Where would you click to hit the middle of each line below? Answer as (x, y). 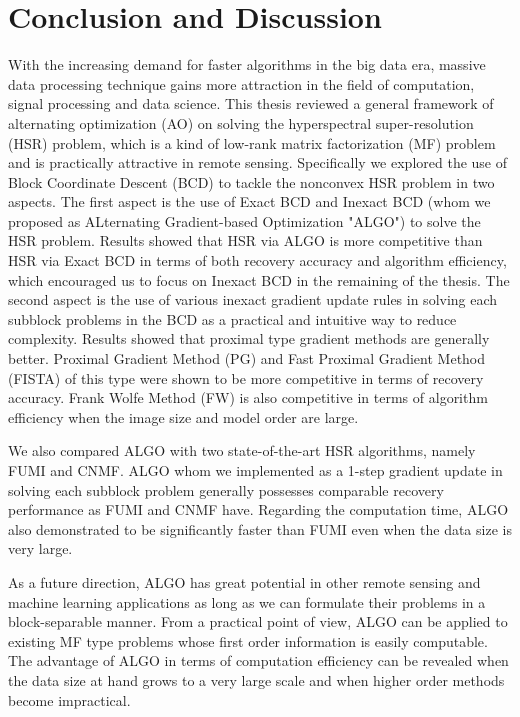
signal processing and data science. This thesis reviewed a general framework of (251, 103)
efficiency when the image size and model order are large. (183, 416)
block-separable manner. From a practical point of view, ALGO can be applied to (258, 621)
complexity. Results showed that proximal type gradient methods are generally (249, 338)
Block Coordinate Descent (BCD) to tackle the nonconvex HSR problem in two (251, 181)
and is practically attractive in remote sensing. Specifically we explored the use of (257, 162)
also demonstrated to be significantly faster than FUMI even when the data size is (260, 528)
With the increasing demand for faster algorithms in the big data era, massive (247, 64)
